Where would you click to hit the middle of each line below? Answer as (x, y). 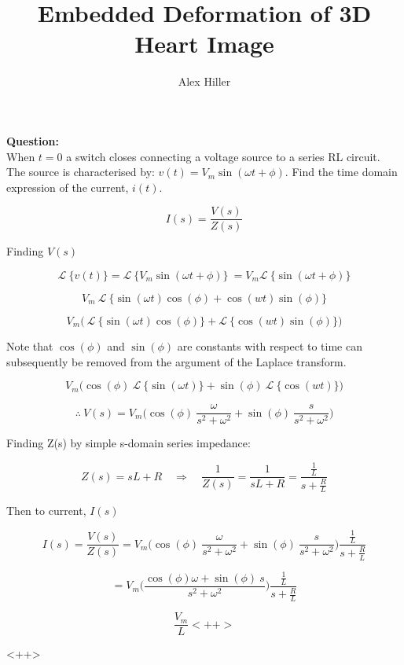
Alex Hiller (204, 81)
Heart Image (204, 44)
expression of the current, (68, 187)
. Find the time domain (341, 172)
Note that (30, 345)
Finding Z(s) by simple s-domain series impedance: (129, 443)
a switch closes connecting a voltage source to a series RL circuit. (223, 156)
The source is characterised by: (81, 172)
